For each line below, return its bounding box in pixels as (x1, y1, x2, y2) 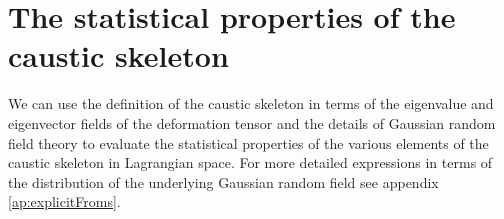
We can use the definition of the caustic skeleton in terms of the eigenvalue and (8, 93, 494, 114)
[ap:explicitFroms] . (8, 191, 121, 212)
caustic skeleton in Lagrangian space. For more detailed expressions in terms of (8, 152, 493, 173)
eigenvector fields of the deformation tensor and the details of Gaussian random (8, 112, 496, 133)
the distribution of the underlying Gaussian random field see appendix (8, 171, 439, 192)
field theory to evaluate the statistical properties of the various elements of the (8, 132, 489, 153)
